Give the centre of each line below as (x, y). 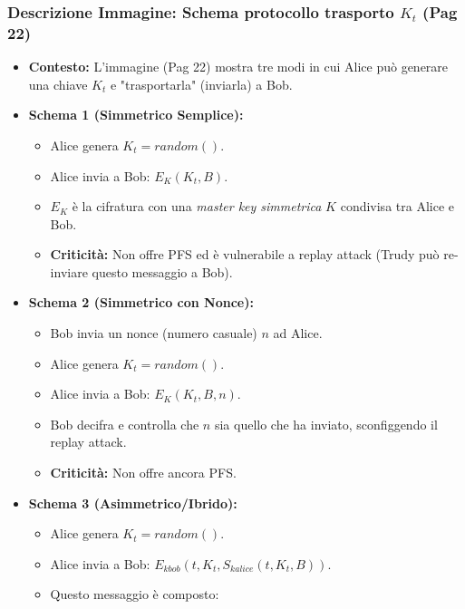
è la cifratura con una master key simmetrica (197, 206)
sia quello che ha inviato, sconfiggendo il (326, 424)
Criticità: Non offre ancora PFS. (143, 473)
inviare (69, 271)
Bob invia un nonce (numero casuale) (154, 333)
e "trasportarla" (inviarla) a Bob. (201, 84)
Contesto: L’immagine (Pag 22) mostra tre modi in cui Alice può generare (238, 67)
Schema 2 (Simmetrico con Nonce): (141, 302)
